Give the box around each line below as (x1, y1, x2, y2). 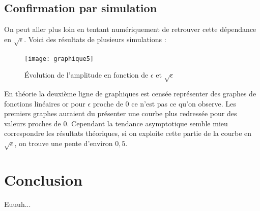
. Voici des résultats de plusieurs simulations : (24, 33, 166, 44)
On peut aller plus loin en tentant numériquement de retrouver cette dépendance (4, 24, 256, 34)
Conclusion (4, 169, 83, 190)
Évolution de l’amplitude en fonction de (24, 69, 149, 80)
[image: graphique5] (24, 55, 94, 62)
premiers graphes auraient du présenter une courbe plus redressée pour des (4, 108, 237, 119)
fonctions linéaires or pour (4, 98, 85, 109)
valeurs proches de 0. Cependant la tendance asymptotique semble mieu (4, 118, 228, 128)
